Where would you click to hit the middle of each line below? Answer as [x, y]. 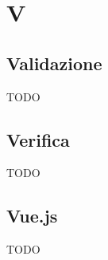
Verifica [38, 139]
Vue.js [32, 216]
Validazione [54, 63]
